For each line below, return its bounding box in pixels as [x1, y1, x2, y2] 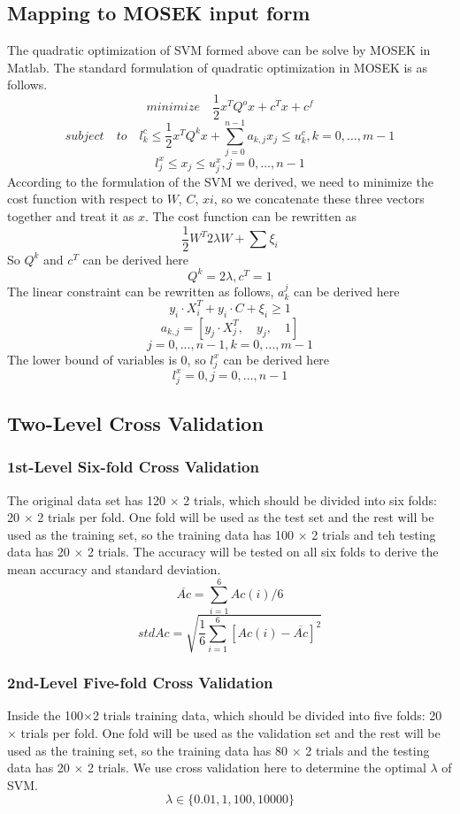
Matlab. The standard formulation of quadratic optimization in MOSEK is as [7, 58, 428, 76]
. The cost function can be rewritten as [144, 207, 356, 226]
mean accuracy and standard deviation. [7, 560, 221, 578]
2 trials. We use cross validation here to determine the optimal [88, 758, 426, 777]
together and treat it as [7, 207, 134, 226]
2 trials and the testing [305, 741, 430, 759]
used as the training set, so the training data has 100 [7, 525, 295, 543]
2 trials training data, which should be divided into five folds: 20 [92, 706, 442, 725]
